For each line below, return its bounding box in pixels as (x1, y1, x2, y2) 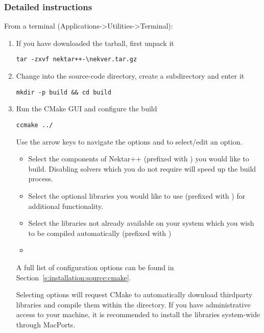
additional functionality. (28, 200, 103, 211)
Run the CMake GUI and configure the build (16, 103, 157, 114)
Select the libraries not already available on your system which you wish (28, 218, 254, 228)
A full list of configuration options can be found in (16, 261, 174, 272)
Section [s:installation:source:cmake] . (16, 272, 131, 282)
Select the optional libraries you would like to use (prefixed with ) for (28, 190, 246, 201)
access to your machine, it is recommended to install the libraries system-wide (16, 309, 260, 320)
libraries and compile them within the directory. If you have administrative (16, 299, 251, 310)
